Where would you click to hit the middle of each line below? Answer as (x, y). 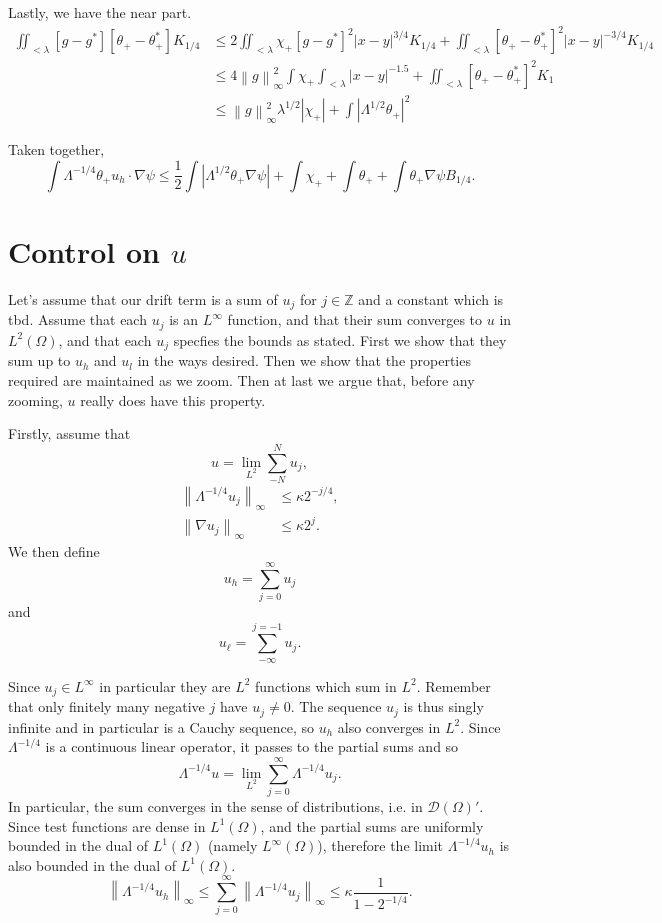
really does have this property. (173, 399)
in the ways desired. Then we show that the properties (304, 360)
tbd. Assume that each (77, 319)
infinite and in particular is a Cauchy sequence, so (161, 726)
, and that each (105, 339)
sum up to (39, 360)
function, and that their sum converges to (355, 319)
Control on (84, 251)
